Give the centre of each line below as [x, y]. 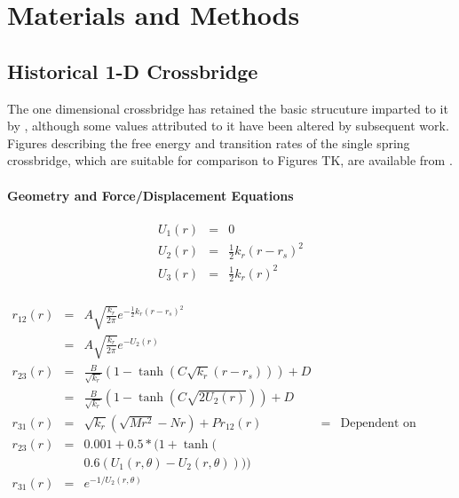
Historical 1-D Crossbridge [133, 71]
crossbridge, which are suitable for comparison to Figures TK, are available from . [230, 160]
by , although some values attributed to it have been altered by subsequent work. [228, 126]
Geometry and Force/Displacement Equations [150, 195]
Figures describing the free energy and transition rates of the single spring [209, 142]
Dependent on [378, 423]
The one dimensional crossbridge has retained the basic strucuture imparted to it [228, 108]
